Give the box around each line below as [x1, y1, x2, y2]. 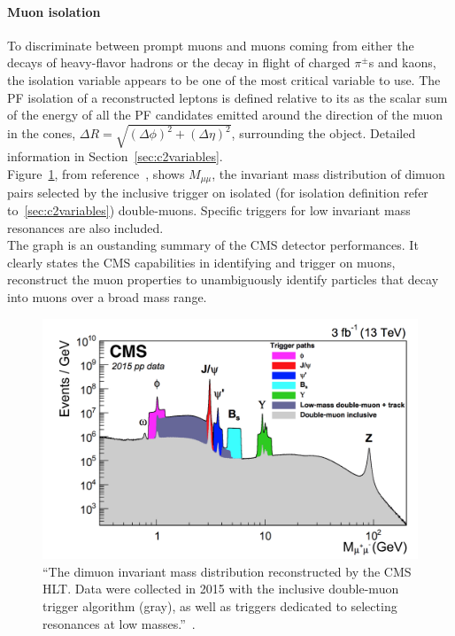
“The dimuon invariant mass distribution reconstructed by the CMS [42, 562, 412, 580]
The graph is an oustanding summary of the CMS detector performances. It [7, 236, 419, 254]
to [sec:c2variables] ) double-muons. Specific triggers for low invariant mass [7, 200, 411, 219]
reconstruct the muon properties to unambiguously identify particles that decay [7, 270, 439, 289]
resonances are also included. [7, 218, 164, 237]
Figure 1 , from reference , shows [7, 164, 185, 182]
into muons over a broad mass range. [7, 287, 207, 306]
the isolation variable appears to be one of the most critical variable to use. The [7, 70, 441, 89]
